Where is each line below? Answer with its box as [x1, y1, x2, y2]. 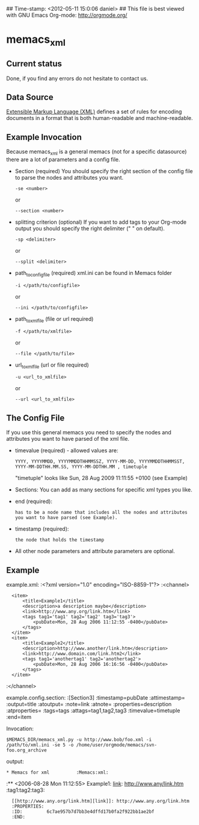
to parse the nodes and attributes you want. [14, 174, 124, 182]
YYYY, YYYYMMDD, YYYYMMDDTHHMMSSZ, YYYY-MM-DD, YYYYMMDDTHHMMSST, [14, 458, 185, 465]
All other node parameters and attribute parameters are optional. [14, 548, 176, 555]
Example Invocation [6, 132, 82, 142]
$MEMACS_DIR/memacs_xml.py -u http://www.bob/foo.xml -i [6, 737, 152, 743]
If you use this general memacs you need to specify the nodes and [6, 429, 171, 436]
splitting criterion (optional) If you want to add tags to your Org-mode [14, 218, 187, 226]
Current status [6, 58, 62, 69]
